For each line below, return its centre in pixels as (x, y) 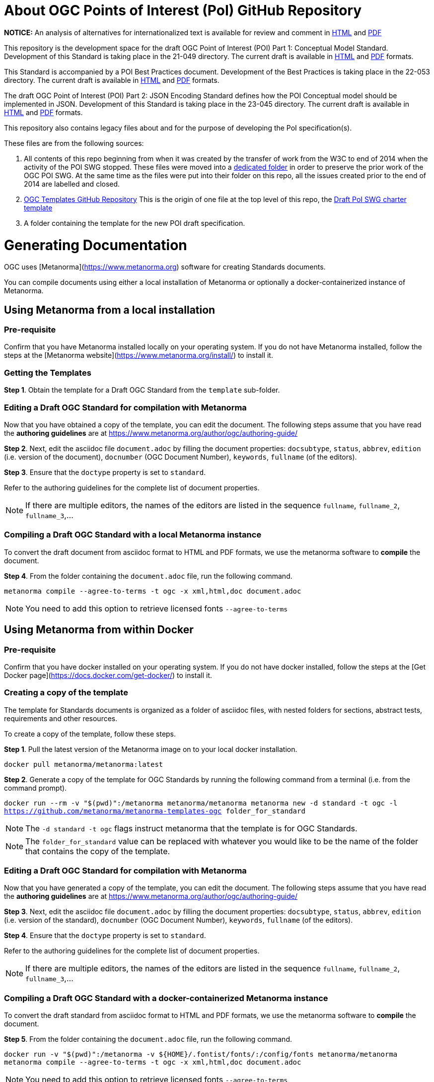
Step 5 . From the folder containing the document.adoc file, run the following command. (148, 1039)
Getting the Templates (48, 372)
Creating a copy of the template (66, 693)
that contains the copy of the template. (98, 851)
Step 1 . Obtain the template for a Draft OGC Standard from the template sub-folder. (142, 390)
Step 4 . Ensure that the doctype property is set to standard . (105, 936)
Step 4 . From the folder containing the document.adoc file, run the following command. (148, 576)
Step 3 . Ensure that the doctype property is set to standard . (105, 472)
